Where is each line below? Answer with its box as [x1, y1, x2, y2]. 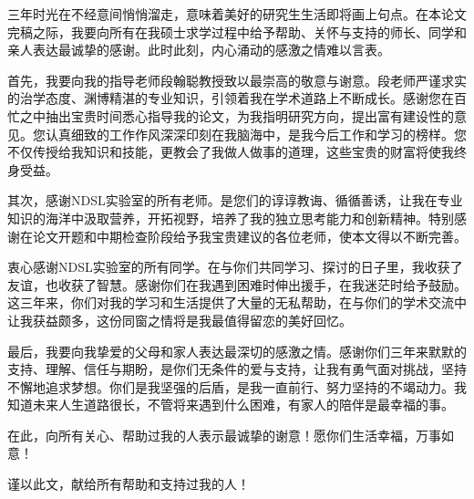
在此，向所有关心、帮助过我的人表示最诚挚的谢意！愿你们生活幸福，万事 [7, 425, 441, 444]
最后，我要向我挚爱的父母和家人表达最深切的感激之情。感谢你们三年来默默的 [7, 341, 467, 360]
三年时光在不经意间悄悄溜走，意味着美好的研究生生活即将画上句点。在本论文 [7, 5, 467, 23]
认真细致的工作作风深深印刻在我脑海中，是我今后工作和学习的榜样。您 [45, 124, 467, 143]
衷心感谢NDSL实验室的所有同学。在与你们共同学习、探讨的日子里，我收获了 [7, 257, 463, 276]
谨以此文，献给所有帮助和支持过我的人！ [7, 474, 250, 494]
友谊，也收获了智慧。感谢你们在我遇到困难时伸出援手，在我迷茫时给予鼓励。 [7, 275, 467, 294]
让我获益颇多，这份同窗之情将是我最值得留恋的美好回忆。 [7, 310, 352, 329]
